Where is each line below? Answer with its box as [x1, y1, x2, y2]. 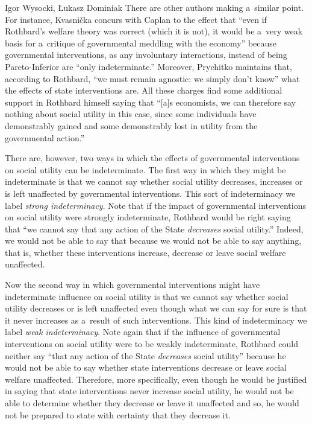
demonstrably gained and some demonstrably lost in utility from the [5, 119, 258, 132]
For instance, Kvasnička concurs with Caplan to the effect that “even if [5, 13, 267, 25]
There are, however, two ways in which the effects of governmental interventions [5, 152, 300, 164]
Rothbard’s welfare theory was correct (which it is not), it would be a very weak [5, 25, 303, 37]
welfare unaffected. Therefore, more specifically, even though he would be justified [5, 372, 307, 385]
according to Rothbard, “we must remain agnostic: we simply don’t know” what [5, 72, 300, 85]
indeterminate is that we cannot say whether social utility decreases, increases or [5, 175, 303, 188]
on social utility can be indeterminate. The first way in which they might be [5, 163, 286, 176]
